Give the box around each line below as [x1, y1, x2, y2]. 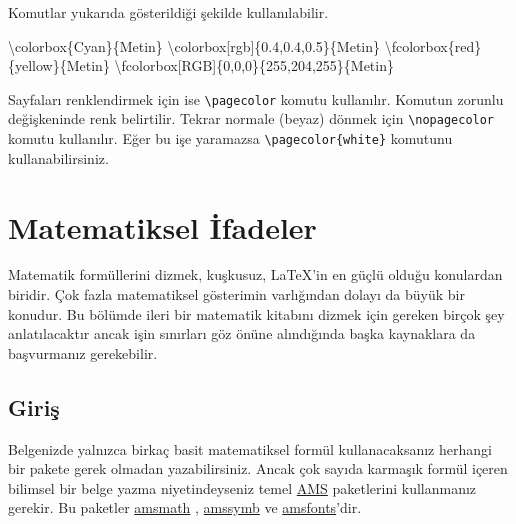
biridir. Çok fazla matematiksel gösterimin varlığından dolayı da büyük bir [8, 284, 465, 305]
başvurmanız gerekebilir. [8, 342, 158, 363]
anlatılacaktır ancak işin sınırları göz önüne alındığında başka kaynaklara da [8, 323, 476, 344]
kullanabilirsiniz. [8, 147, 109, 168]
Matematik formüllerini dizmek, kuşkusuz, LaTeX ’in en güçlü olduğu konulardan [8, 264, 503, 285]
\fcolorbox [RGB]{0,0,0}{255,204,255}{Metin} [114, 55, 394, 76]
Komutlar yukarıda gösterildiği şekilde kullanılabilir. [8, 2, 329, 22]
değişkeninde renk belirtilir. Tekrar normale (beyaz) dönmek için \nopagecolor [8, 108, 495, 129]
